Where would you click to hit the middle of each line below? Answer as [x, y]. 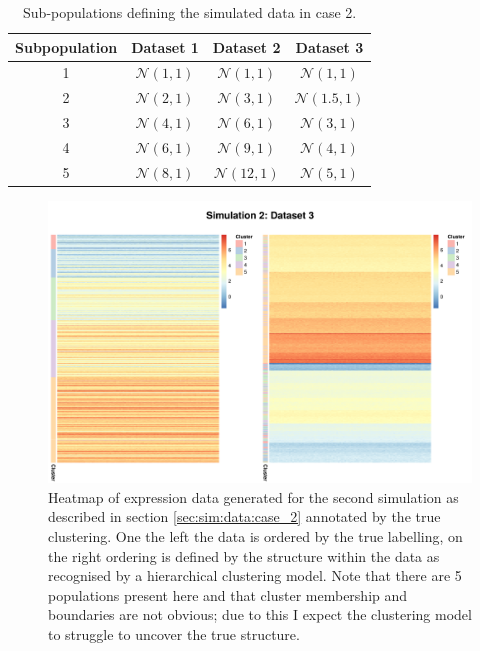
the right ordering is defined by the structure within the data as [244, 555]
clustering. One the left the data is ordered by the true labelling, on [255, 536]
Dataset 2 [246, 46]
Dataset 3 [329, 46]
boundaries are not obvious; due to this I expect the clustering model [260, 614]
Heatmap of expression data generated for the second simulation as [253, 496]
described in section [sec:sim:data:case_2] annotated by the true [244, 516]
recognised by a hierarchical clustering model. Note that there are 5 [255, 575]
